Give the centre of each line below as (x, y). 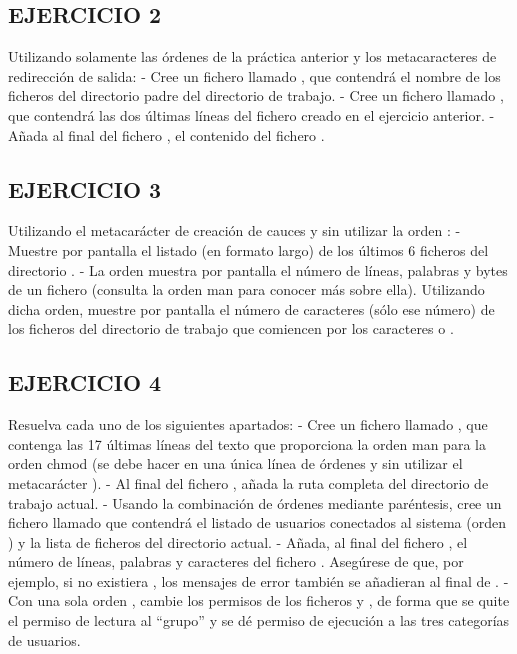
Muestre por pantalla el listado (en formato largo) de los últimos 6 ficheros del (248, 249)
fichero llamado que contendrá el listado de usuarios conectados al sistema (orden (257, 522)
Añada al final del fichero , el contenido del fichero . (166, 134)
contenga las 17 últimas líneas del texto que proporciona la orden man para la (247, 443)
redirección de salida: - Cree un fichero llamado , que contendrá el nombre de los (254, 75)
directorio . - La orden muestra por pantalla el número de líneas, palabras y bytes (258, 269)
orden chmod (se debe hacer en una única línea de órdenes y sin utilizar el (235, 463)
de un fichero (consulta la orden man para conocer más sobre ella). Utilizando (246, 289)
